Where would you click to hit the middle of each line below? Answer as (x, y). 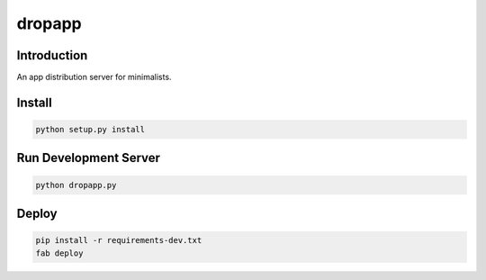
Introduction (52, 55)
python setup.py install (90, 130)
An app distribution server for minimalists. (94, 77)
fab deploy (59, 253)
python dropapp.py (76, 185)
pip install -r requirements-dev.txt (119, 240)
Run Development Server (89, 158)
